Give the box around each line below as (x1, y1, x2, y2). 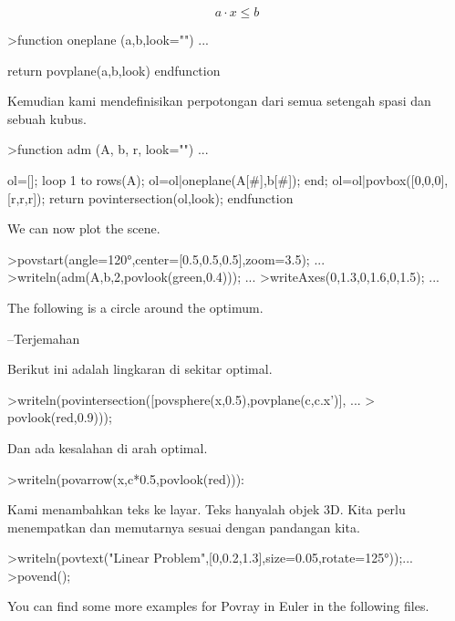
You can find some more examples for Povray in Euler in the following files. (7, 596, 429, 616)
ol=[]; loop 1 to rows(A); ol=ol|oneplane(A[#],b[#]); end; (7, 170, 328, 189)
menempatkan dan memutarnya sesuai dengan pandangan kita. (7, 517, 360, 536)
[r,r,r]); (7, 188, 46, 207)
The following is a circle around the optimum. (7, 297, 264, 316)
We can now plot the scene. (7, 219, 160, 238)
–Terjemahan (7, 328, 80, 347)
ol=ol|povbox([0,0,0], (332, 170, 449, 189)
